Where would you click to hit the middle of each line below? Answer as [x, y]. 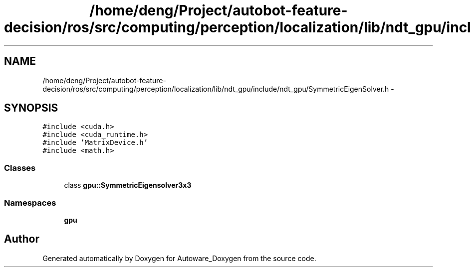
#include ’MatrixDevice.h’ [95, 143]
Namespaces [30, 203]
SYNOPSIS [31, 108]
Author [22, 239]
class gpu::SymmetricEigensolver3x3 [128, 185]
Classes [20, 168]
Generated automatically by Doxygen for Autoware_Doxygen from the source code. [179, 258]
